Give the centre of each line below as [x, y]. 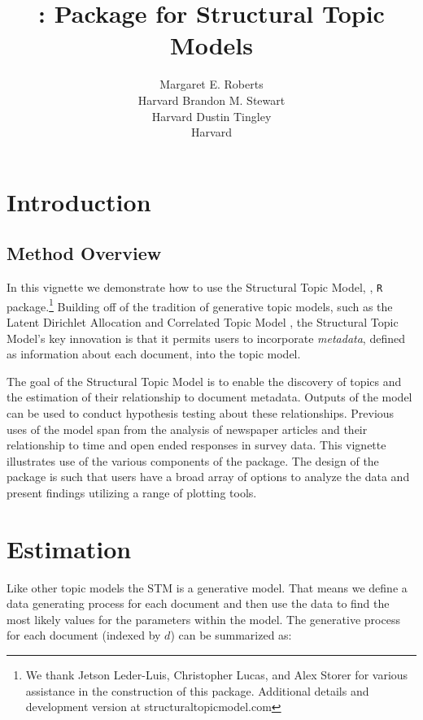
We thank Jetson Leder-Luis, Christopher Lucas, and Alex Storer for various [217, 675]
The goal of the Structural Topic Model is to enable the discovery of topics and [204, 381]
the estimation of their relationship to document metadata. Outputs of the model [209, 397]
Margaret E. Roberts [211, 84]
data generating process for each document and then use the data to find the [198, 603]
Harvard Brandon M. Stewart [211, 100]
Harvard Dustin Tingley [211, 116]
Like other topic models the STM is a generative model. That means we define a [207, 587]
